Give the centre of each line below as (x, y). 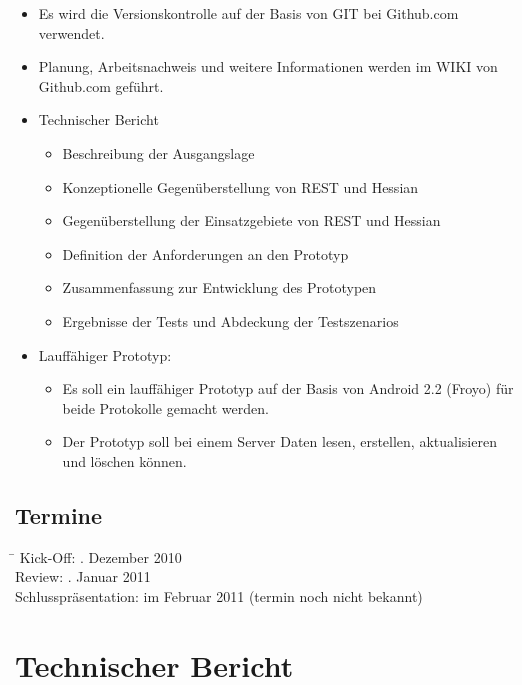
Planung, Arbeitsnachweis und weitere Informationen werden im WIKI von (268, 66)
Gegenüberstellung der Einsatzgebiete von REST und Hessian (251, 220)
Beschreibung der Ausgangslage (158, 152)
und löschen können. (124, 460)
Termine (59, 514)
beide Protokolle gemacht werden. (165, 407)
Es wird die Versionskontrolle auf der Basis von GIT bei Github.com (248, 13)
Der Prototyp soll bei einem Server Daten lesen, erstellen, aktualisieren (279, 441)
